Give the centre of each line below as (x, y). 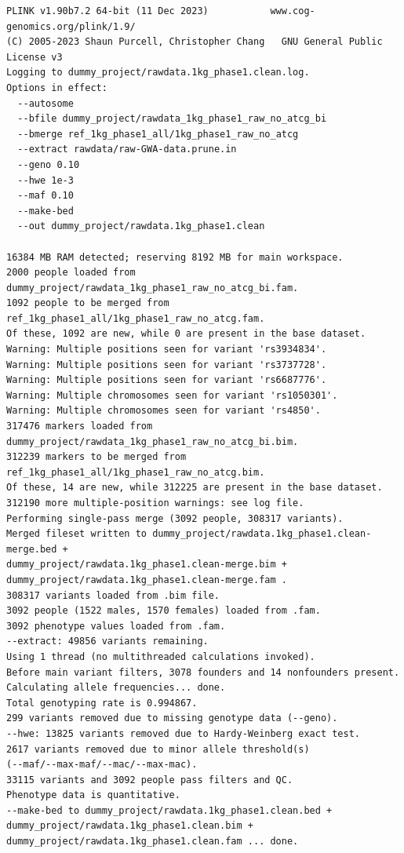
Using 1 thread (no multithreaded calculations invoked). (161, 656)
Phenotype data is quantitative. (93, 795)
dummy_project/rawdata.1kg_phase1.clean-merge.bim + (147, 565)
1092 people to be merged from (88, 303)
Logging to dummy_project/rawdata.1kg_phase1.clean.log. (158, 73)
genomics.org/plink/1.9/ (71, 26)
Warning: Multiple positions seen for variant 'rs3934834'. (167, 350)
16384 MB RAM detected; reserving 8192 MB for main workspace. (175, 257)
